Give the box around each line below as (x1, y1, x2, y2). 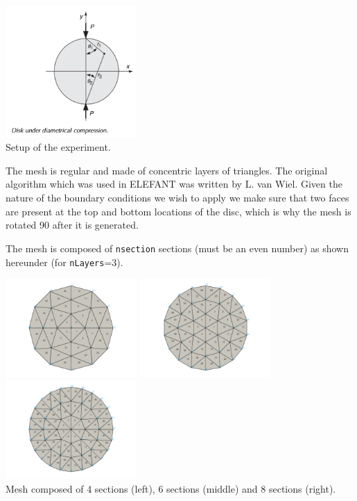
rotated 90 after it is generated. (6, 217, 139, 232)
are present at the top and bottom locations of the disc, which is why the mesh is (6, 204, 351, 218)
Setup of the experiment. (6, 140, 111, 154)
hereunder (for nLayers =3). (6, 254, 123, 269)
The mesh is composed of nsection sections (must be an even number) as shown (6, 240, 349, 255)
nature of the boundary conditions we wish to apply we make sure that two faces (6, 190, 349, 205)
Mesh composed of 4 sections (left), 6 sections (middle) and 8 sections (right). (6, 481, 336, 495)
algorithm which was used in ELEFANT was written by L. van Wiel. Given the (6, 176, 342, 191)
